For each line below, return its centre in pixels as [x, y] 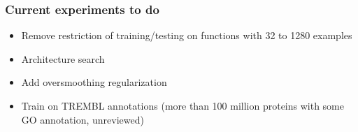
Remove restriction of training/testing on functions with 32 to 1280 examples [187, 35]
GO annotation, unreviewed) [83, 119]
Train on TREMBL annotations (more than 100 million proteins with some [182, 105]
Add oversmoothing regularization [94, 82]
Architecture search [63, 58]
